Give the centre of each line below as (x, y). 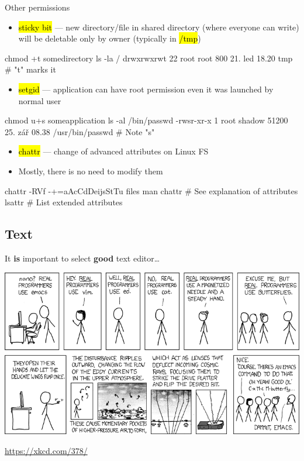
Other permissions (37, 7)
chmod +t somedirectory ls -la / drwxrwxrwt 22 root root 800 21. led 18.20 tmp (149, 58)
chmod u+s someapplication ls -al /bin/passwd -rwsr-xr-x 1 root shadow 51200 (146, 120)
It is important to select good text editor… (82, 258)
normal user (40, 100)
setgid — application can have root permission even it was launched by (146, 89)
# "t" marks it (30, 69)
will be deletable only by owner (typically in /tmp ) (110, 38)
